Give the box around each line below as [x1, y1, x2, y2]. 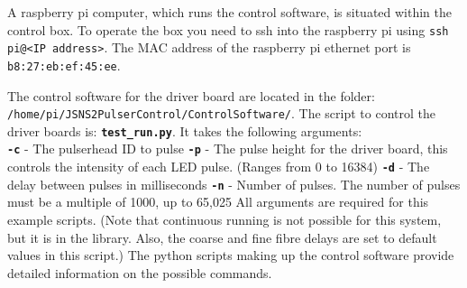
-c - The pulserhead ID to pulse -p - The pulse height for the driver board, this [7, 139, 448, 158]
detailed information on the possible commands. [7, 263, 272, 282]
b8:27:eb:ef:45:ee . [7, 55, 121, 74]
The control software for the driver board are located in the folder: [7, 86, 375, 105]
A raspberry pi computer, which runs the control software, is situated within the [7, 3, 453, 21]
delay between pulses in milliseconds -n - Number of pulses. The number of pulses [7, 174, 461, 193]
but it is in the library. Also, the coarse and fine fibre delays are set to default [7, 228, 437, 246]
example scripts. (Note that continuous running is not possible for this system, [7, 210, 442, 229]
